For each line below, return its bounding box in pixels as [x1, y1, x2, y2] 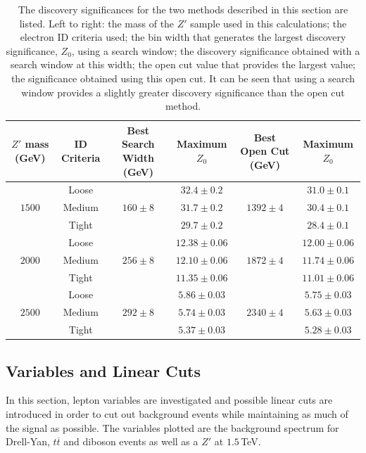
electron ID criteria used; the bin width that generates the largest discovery [20, 30, 346, 44]
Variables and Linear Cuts [6, 359, 201, 381]
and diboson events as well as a [63, 434, 198, 449]
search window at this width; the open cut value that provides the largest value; [10, 57, 356, 72]
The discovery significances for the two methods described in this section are [18, 2, 348, 16]
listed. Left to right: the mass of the [19, 15, 175, 30]
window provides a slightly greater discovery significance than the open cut [21, 84, 345, 99]
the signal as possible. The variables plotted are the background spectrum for [6, 420, 339, 435]
